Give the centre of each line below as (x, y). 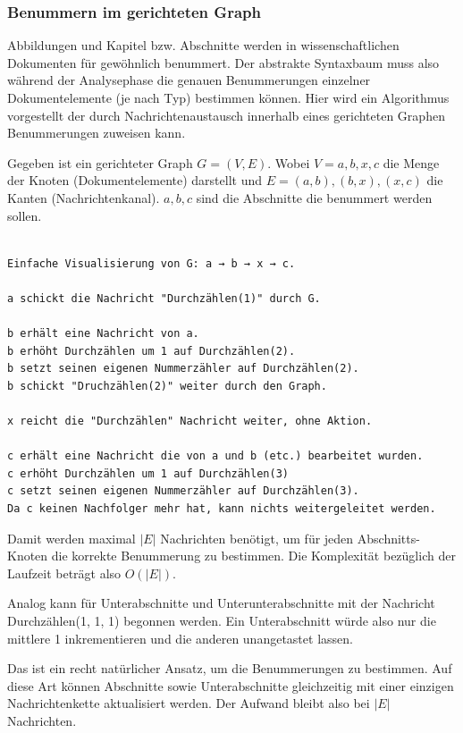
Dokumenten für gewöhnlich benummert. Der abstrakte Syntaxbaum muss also (223, 62)
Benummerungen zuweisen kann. (97, 133)
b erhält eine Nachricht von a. (103, 334)
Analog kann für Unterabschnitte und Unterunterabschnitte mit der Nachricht (221, 603)
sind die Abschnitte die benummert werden (314, 197)
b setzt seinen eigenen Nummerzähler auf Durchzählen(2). (183, 369)
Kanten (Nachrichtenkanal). (84, 197)
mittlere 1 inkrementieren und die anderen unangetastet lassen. (180, 638)
